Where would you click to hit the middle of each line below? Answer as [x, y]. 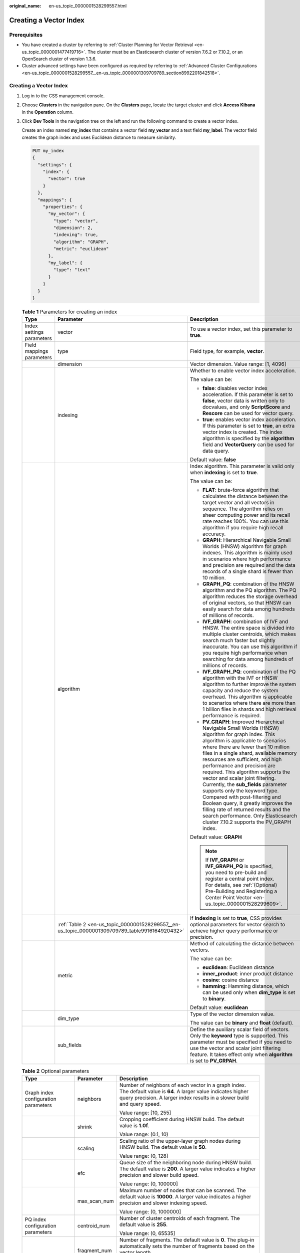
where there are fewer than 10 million [246, 747]
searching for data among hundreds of [248, 659]
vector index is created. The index [242, 432]
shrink [85, 1127]
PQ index [35, 1219]
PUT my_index [48, 151]
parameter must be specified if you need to [241, 1042]
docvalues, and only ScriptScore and [246, 407]
